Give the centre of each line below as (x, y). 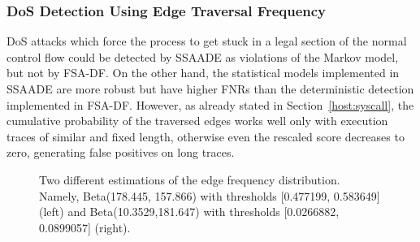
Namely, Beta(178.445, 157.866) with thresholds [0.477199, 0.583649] (210, 195)
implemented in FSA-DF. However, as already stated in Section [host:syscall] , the (210, 104)
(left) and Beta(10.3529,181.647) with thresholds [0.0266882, (189, 212)
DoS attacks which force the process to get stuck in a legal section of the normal (207, 41)
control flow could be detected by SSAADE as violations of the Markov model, (203, 56)
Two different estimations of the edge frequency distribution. (190, 179)
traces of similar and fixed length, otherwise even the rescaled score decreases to (206, 136)
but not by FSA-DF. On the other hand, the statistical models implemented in (203, 73)
